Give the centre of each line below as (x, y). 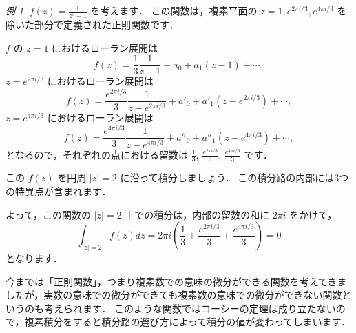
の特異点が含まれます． (59, 191)
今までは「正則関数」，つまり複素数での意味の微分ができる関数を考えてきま (176, 281)
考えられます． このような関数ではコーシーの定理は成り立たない (190, 308)
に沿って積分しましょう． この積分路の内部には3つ (234, 178)
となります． (34, 258)
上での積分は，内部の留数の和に (197, 214)
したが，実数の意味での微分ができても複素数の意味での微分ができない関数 (174, 295)
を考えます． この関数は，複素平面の (174, 10)
